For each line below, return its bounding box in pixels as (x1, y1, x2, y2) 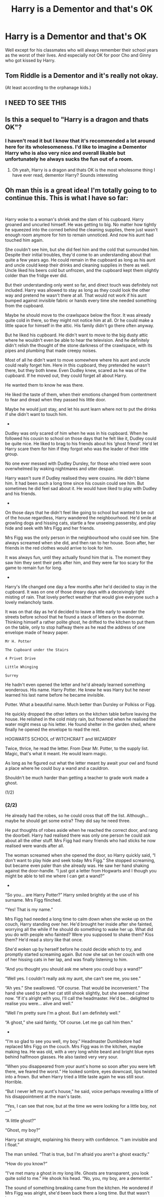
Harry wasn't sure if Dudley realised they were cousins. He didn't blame (5, 475, 150, 481)
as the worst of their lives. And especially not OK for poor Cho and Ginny (5, 52, 151, 58)
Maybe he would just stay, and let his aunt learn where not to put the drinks (5, 406, 157, 412)
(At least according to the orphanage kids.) (5, 84, 91, 90)
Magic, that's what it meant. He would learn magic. (5, 750, 107, 756)
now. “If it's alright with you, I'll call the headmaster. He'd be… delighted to (5, 995, 155, 1001)
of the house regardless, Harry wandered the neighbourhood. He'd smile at (5, 515, 157, 520)
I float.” (5, 1141, 20, 1148)
